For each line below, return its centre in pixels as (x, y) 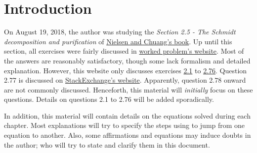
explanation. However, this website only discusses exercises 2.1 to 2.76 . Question (126, 70)
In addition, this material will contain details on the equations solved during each (127, 115)
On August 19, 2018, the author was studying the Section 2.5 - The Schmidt (120, 32)
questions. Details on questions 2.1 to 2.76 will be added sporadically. (109, 99)
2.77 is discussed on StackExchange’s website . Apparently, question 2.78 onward (125, 80)
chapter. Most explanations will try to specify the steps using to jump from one (125, 125)
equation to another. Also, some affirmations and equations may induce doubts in (128, 135)
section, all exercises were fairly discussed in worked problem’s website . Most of (124, 51)
